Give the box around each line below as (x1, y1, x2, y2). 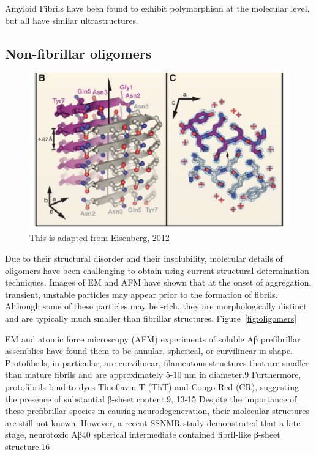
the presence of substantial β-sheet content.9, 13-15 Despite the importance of (5, 392, 297, 405)
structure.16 (5, 440, 50, 453)
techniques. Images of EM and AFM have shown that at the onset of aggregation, (5, 276, 312, 289)
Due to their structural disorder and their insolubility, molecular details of (5, 252, 283, 265)
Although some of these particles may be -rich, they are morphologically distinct (5, 300, 307, 313)
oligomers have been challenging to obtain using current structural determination (5, 264, 309, 276)
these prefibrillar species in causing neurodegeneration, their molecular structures (5, 404, 310, 417)
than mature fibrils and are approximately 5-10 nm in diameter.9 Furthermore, (5, 368, 301, 381)
